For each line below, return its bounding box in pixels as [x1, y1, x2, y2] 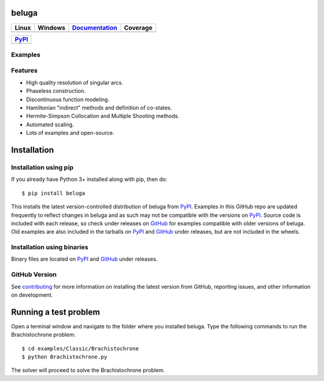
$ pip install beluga [22, 189, 85, 196]
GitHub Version [11, 270, 57, 279]
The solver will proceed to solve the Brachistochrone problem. [11, 367, 165, 374]
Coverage [124, 23, 153, 32]
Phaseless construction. [26, 87, 86, 95]
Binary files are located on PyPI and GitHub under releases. [11, 255, 158, 263]
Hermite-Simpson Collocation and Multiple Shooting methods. [26, 113, 180, 120]
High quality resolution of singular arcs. [26, 78, 124, 86]
